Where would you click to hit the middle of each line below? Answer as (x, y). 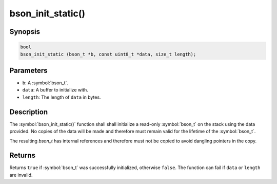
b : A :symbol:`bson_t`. (45, 83)
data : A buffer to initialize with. (55, 90)
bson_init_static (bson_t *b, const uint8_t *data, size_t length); (108, 54)
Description (29, 112)
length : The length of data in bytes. (62, 97)
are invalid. (21, 175)
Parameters (28, 70)
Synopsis (25, 32)
